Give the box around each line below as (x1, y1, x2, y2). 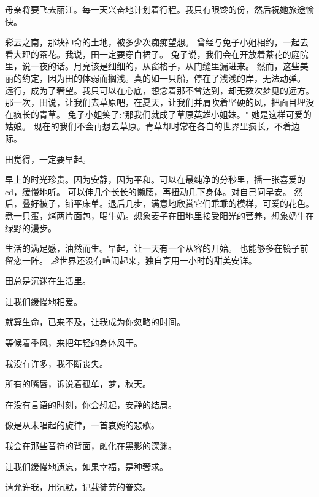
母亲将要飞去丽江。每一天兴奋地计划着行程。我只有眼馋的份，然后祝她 (5, 3, 288, 15)
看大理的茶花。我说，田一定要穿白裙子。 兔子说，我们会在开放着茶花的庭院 (5, 47, 309, 60)
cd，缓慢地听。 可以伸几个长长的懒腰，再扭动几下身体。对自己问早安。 (5, 185, 291, 198)
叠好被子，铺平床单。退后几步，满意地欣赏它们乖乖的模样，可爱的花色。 (21, 197, 314, 210)
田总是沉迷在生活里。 (5, 274, 91, 287)
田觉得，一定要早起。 (5, 152, 91, 165)
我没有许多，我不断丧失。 (5, 356, 108, 369)
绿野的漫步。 (5, 221, 56, 234)
